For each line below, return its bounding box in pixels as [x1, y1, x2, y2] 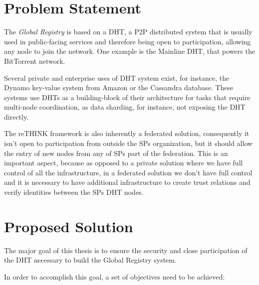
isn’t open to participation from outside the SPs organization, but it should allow [4, 138, 253, 148]
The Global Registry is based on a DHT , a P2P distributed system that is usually [4, 26, 253, 37]
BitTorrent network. [4, 55, 65, 66]
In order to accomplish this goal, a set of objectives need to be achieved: [4, 271, 225, 282]
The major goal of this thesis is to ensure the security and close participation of [4, 245, 248, 255]
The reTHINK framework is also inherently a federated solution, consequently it [4, 128, 250, 139]
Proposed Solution [4, 216, 133, 236]
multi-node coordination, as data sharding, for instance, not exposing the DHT [4, 102, 246, 112]
